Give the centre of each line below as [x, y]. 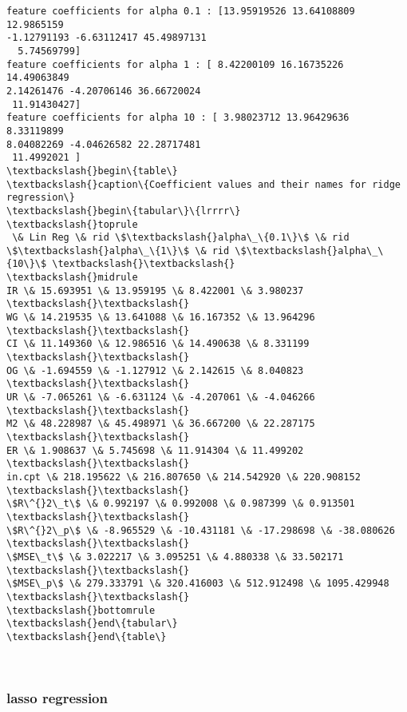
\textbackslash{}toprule [72, 224]
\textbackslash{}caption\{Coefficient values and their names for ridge [203, 184]
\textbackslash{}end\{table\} [87, 636]
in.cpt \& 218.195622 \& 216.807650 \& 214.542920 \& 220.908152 [184, 477]
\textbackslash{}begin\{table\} [92, 171]
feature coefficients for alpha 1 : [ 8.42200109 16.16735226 [175, 64]
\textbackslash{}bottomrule [81, 610]
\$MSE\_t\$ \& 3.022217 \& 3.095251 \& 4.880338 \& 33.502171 [175, 557]
